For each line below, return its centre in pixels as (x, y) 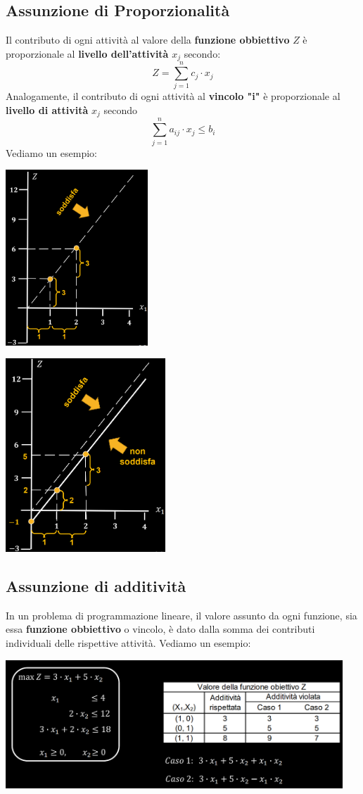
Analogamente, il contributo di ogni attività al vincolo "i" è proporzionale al (173, 96)
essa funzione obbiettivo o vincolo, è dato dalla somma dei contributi (160, 629)
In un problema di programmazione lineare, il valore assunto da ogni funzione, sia (181, 615)
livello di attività (47, 109)
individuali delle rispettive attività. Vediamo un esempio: (128, 643)
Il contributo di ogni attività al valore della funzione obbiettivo (148, 40)
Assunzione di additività (96, 586)
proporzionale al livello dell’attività (87, 53)
